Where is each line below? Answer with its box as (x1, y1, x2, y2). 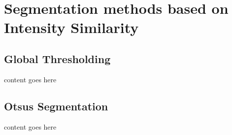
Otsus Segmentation (4, 98, 108, 113)
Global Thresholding (4, 51, 111, 66)
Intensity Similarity (4, 17, 139, 37)
